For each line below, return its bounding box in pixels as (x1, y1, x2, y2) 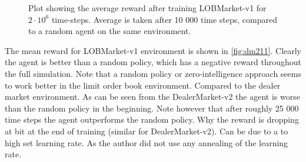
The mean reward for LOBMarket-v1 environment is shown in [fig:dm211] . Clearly (5, 44, 302, 56)
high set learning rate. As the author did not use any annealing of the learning (5, 136, 288, 148)
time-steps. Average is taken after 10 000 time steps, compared (51, 13, 278, 25)
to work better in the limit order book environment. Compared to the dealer (5, 79, 281, 91)
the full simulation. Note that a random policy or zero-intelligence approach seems (5, 67, 301, 79)
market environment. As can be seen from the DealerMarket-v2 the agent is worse (5, 90, 300, 103)
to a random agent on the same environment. (28, 25, 191, 37)
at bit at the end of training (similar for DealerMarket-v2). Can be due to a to (5, 124, 288, 137)
